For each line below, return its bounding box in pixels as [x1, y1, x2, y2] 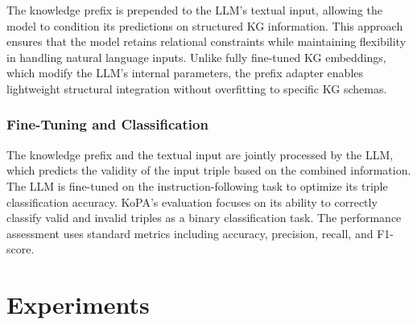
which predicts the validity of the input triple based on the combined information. [6, 162, 411, 179]
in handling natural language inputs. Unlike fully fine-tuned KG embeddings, [6, 48, 386, 65]
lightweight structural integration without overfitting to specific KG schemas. [6, 80, 387, 97]
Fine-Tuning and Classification [6, 114, 208, 134]
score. [6, 241, 35, 257]
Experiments [6, 288, 150, 321]
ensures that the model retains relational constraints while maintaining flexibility [6, 33, 407, 50]
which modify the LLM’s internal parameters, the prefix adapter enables [6, 64, 364, 81]
